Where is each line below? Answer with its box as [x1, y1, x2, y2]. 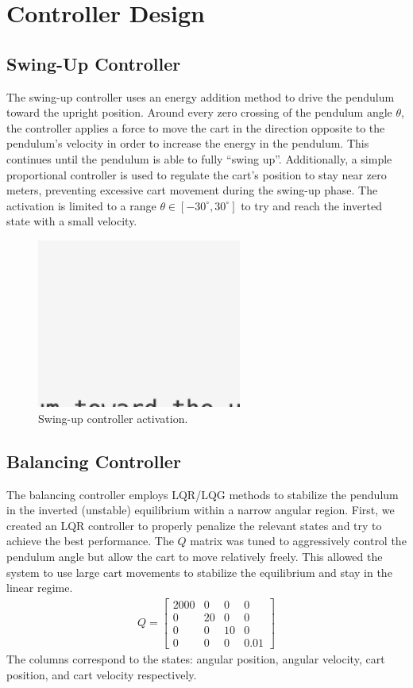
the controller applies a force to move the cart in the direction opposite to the [6, 119, 385, 136]
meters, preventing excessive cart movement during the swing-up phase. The [6, 182, 378, 198]
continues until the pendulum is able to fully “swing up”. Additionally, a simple [6, 150, 392, 167]
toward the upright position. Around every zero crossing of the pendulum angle [6, 104, 392, 121]
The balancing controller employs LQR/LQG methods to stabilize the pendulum [6, 486, 399, 502]
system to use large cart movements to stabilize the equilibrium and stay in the [6, 563, 392, 580]
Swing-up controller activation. [38, 409, 188, 426]
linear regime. [6, 579, 73, 596]
